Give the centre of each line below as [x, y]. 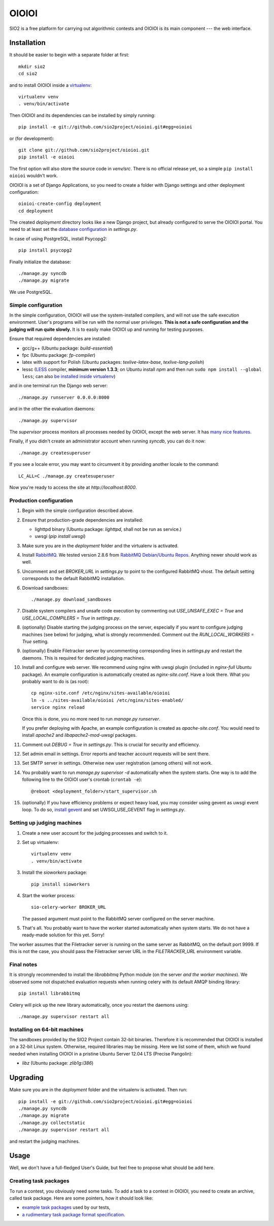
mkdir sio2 [32, 66]
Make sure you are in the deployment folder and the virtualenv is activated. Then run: [98, 1090]
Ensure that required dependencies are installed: [60, 339]
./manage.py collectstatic [52, 1122]
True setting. [35, 641]
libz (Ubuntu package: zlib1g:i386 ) [58, 1063]
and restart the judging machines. [45, 1141]
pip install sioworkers [61, 884]
